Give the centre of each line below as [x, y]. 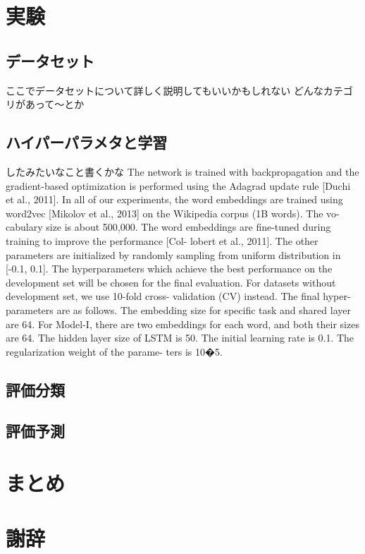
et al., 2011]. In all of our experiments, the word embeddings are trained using [174, 199]
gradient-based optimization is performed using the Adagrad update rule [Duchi [178, 185]
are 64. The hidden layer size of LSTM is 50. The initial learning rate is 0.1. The [180, 338]
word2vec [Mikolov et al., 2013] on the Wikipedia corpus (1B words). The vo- [173, 213]
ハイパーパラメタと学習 [87, 142]
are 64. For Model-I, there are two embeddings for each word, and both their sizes [182, 324]
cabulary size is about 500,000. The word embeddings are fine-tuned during [168, 227]
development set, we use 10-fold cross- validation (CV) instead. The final [163, 296]
